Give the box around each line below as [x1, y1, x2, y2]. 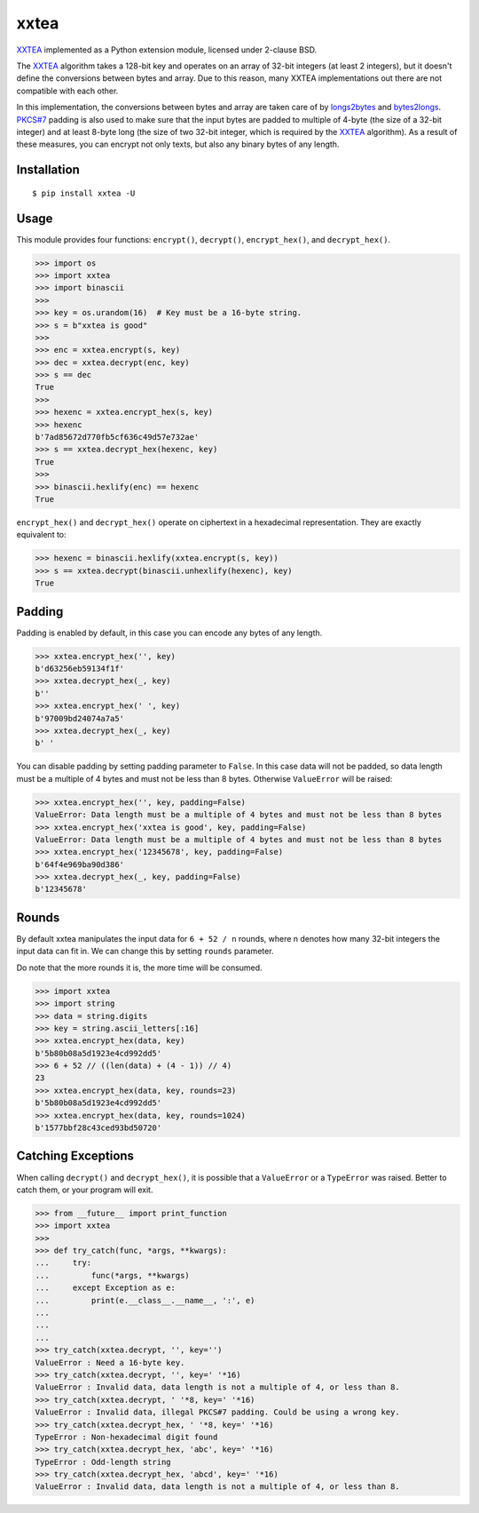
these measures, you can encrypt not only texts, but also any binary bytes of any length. [16, 139, 340, 150]
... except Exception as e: [35, 1283, 177, 1293]
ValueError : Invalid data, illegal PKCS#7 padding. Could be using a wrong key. [35, 1407, 401, 1417]
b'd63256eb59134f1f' [35, 664, 124, 674]
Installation [16, 163, 80, 178]
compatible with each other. [16, 85, 119, 96]
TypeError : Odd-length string [35, 1457, 172, 1467]
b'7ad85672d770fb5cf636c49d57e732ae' [35, 432, 200, 442]
